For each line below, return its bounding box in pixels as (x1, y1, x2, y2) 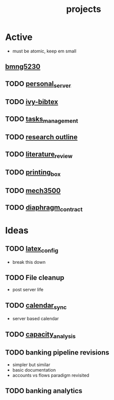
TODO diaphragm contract (5, 203, 83, 213)
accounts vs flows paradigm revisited (12, 372, 90, 378)
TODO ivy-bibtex (5, 98, 58, 106)
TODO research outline (5, 133, 78, 142)
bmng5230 (5, 62, 41, 71)
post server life (12, 287, 44, 293)
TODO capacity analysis (5, 330, 76, 340)
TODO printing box (5, 168, 61, 178)
